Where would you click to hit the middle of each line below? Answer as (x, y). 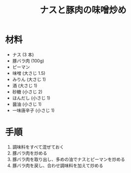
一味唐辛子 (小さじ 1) (33, 110)
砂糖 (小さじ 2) (27, 92)
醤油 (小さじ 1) (27, 104)
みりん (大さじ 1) (29, 79)
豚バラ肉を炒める (30, 153)
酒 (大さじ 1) (25, 85)
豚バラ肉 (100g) (28, 60)
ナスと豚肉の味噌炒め (83, 10)
